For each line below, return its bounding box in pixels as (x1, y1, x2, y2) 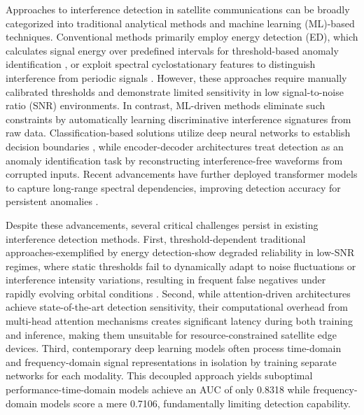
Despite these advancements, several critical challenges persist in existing (6, 217, 318, 232)
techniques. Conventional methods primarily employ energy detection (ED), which (6, 29, 358, 44)
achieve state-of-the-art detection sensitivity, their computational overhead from (6, 300, 348, 314)
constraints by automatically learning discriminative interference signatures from (6, 111, 351, 126)
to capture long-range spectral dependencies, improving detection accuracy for (6, 180, 341, 195)
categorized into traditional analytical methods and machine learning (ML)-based (6, 15, 355, 30)
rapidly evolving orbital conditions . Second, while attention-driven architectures (6, 286, 351, 300)
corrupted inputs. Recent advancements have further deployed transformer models (6, 167, 358, 181)
